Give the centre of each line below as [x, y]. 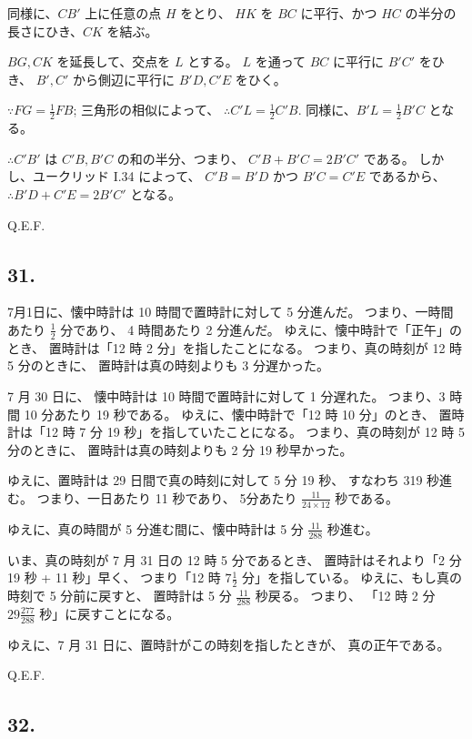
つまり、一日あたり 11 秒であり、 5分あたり [167, 497]
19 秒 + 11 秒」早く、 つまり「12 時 [114, 577]
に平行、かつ [339, 13]
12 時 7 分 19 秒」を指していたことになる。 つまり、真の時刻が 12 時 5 [255, 432]
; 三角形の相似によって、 [146, 110]
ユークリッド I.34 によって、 [116, 176]
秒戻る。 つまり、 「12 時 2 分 [345, 596]
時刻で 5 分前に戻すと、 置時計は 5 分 [120, 596]
